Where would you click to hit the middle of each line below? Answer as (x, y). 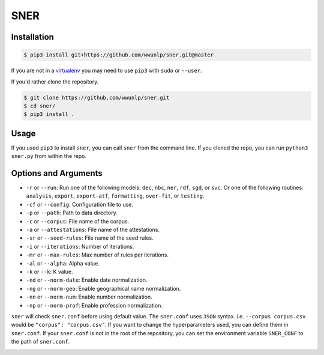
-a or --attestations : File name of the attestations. (93, 230)
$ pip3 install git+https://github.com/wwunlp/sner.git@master (119, 55)
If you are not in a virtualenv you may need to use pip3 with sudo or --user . (106, 71)
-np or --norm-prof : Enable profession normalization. (94, 305)
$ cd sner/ (40, 106)
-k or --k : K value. (49, 272)
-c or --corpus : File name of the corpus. (78, 221)
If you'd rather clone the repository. (55, 82)
